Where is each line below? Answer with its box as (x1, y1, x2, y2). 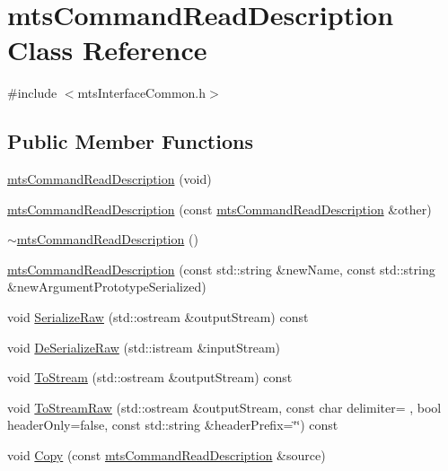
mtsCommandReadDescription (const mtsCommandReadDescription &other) (7, 199, 432, 218)
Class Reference (7, 31, 207, 68)
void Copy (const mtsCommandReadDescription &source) (7, 446, 326, 465)
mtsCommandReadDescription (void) (7, 170, 212, 188)
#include (7, 83, 57, 102)
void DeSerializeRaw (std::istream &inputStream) (7, 337, 281, 356)
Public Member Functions (7, 127, 253, 155)
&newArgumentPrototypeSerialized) (7, 277, 206, 296)
